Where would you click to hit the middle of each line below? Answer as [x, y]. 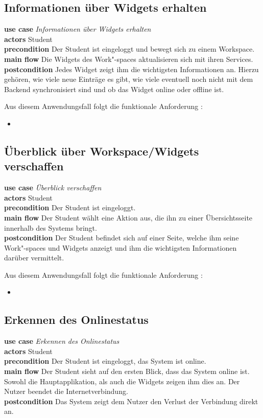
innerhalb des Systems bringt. [51, 227]
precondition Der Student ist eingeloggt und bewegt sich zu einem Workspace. [129, 49]
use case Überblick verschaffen [53, 188]
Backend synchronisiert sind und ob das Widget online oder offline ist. [114, 89]
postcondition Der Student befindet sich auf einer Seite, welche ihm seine [122, 238]
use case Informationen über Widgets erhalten [78, 29]
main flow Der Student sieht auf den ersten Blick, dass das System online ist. [127, 371]
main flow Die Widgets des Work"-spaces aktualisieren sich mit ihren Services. [129, 59]
